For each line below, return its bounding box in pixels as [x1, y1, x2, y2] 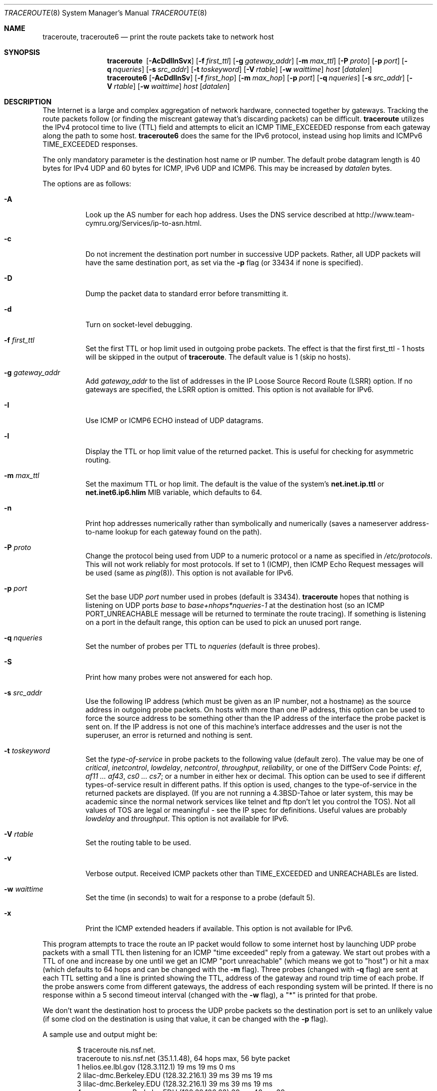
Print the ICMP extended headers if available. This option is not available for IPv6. [85, 924, 353, 933]
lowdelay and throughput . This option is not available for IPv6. [85, 814, 289, 823]
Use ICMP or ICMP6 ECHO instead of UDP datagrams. [85, 416, 263, 425]
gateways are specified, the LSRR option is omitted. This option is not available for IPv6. [85, 385, 374, 394]
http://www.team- [356, 210, 415, 219]
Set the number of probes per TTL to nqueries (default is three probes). [85, 642, 320, 650]
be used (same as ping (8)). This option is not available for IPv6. [85, 568, 293, 577]
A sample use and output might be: [42, 1030, 158, 1039]
